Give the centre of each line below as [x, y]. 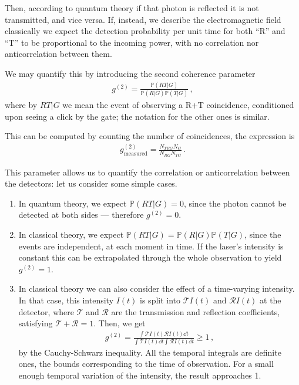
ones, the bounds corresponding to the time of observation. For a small [146, 364]
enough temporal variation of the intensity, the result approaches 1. [140, 375]
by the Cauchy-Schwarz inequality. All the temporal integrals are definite [150, 352]
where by [21, 105]
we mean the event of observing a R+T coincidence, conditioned [178, 105]
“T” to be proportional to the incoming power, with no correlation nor [132, 42]
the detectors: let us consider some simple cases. [91, 183]
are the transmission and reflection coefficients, [196, 311]
